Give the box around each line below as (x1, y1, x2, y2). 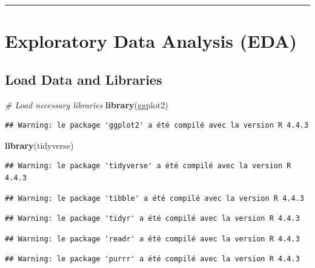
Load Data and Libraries (5, 70, 162, 88)
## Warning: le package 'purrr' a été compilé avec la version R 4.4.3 (5, 255, 300, 264)
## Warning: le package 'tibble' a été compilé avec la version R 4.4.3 (5, 194, 304, 203)
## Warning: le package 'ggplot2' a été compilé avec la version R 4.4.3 (5, 121, 309, 130)
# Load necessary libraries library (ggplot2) (5, 98, 168, 111)
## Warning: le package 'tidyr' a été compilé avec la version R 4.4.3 (5, 214, 300, 223)
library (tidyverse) (5, 139, 74, 151)
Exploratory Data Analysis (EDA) (5, 28, 297, 53)
